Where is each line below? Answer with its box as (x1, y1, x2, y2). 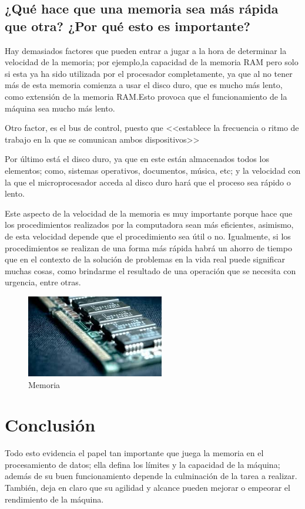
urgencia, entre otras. (5, 276, 81, 288)
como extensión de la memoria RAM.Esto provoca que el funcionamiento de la (5, 90, 287, 102)
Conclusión (5, 413, 96, 437)
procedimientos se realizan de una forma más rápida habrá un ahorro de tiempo (5, 241, 292, 254)
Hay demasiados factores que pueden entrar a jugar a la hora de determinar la (5, 44, 287, 56)
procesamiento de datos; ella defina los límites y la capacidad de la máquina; (5, 458, 280, 470)
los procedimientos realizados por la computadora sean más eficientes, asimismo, (5, 218, 294, 231)
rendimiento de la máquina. (5, 493, 104, 505)
